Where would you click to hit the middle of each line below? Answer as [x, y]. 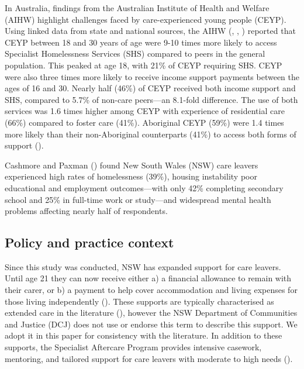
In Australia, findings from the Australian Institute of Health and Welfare [137, 8]
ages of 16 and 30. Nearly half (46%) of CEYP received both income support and [150, 88]
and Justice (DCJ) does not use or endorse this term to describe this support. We [151, 324]
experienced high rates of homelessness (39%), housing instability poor [131, 176]
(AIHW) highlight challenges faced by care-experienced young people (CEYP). [146, 19]
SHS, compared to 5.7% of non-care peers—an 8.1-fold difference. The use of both [151, 99]
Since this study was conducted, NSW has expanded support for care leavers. [143, 266]
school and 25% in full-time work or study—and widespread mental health [138, 199]
